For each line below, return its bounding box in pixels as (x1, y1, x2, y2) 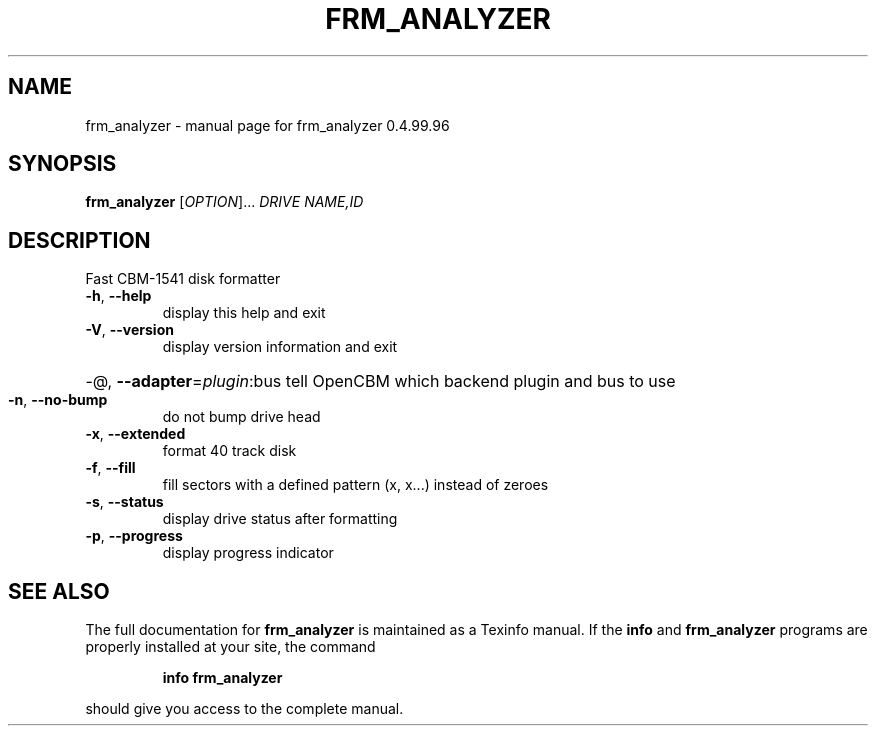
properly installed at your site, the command (85, 638, 376, 656)
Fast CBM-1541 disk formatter (85, 270, 281, 288)
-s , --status (85, 493, 164, 511)
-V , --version (85, 321, 174, 339)
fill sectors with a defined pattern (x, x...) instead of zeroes (162, 476, 549, 494)
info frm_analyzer (162, 669, 283, 687)
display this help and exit (162, 304, 326, 322)
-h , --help (85, 287, 152, 305)
